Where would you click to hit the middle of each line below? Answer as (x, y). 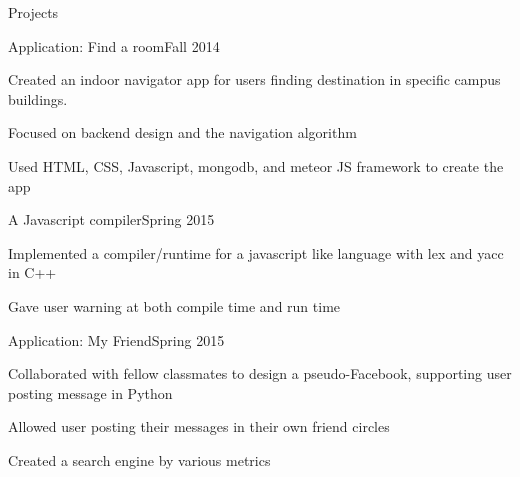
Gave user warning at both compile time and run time (174, 305)
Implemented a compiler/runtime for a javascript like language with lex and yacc (256, 252)
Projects (33, 12)
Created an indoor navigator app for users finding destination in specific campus (254, 79)
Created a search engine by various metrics (139, 459)
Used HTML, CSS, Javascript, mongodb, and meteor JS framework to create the (256, 165)
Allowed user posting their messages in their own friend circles (199, 426)
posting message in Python (90, 392)
